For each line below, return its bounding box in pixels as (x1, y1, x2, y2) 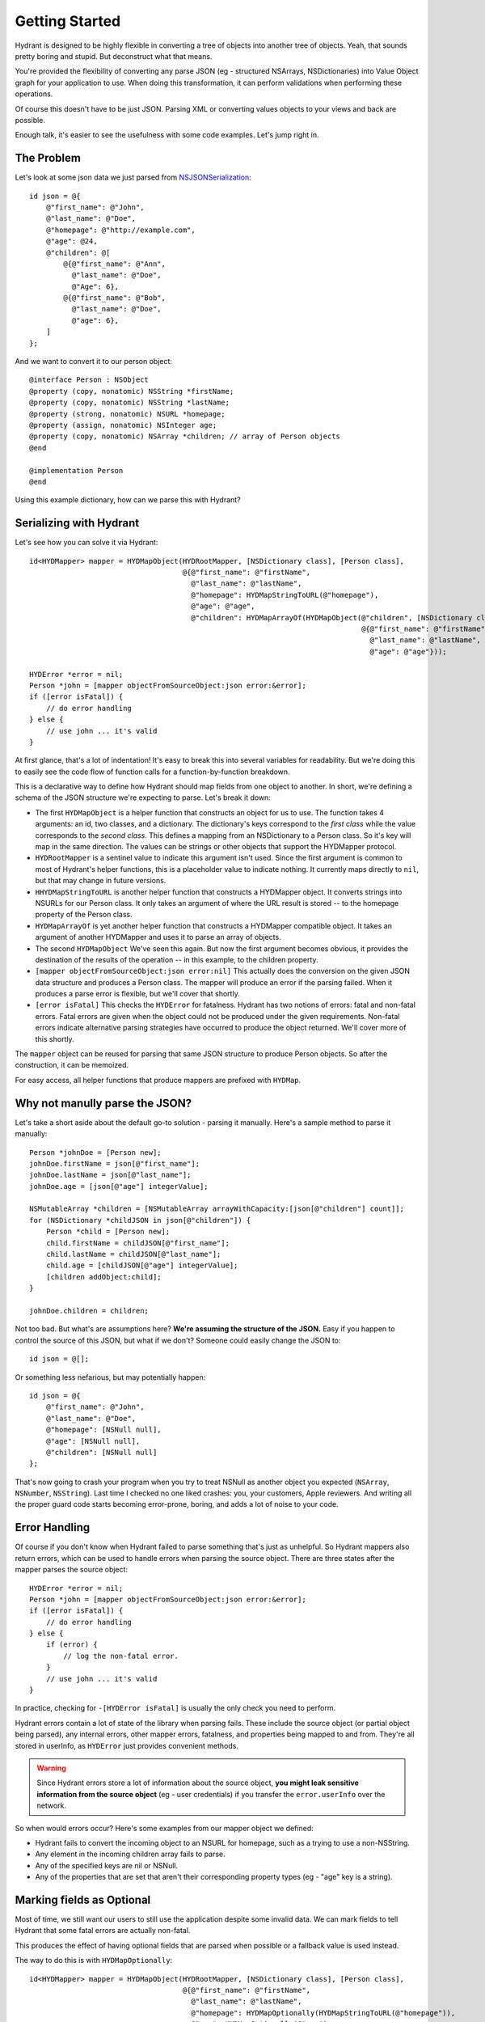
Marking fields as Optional (15, 1893, 151, 1906)
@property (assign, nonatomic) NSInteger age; (29, 421, 217, 429)
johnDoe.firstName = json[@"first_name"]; (29, 1159, 200, 1168)
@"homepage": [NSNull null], (45, 1425, 162, 1435)
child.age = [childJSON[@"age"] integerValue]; (45, 1261, 238, 1270)
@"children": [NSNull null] (45, 1448, 158, 1457)
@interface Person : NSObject (29, 375, 150, 384)
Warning (36, 1763, 66, 1773)
